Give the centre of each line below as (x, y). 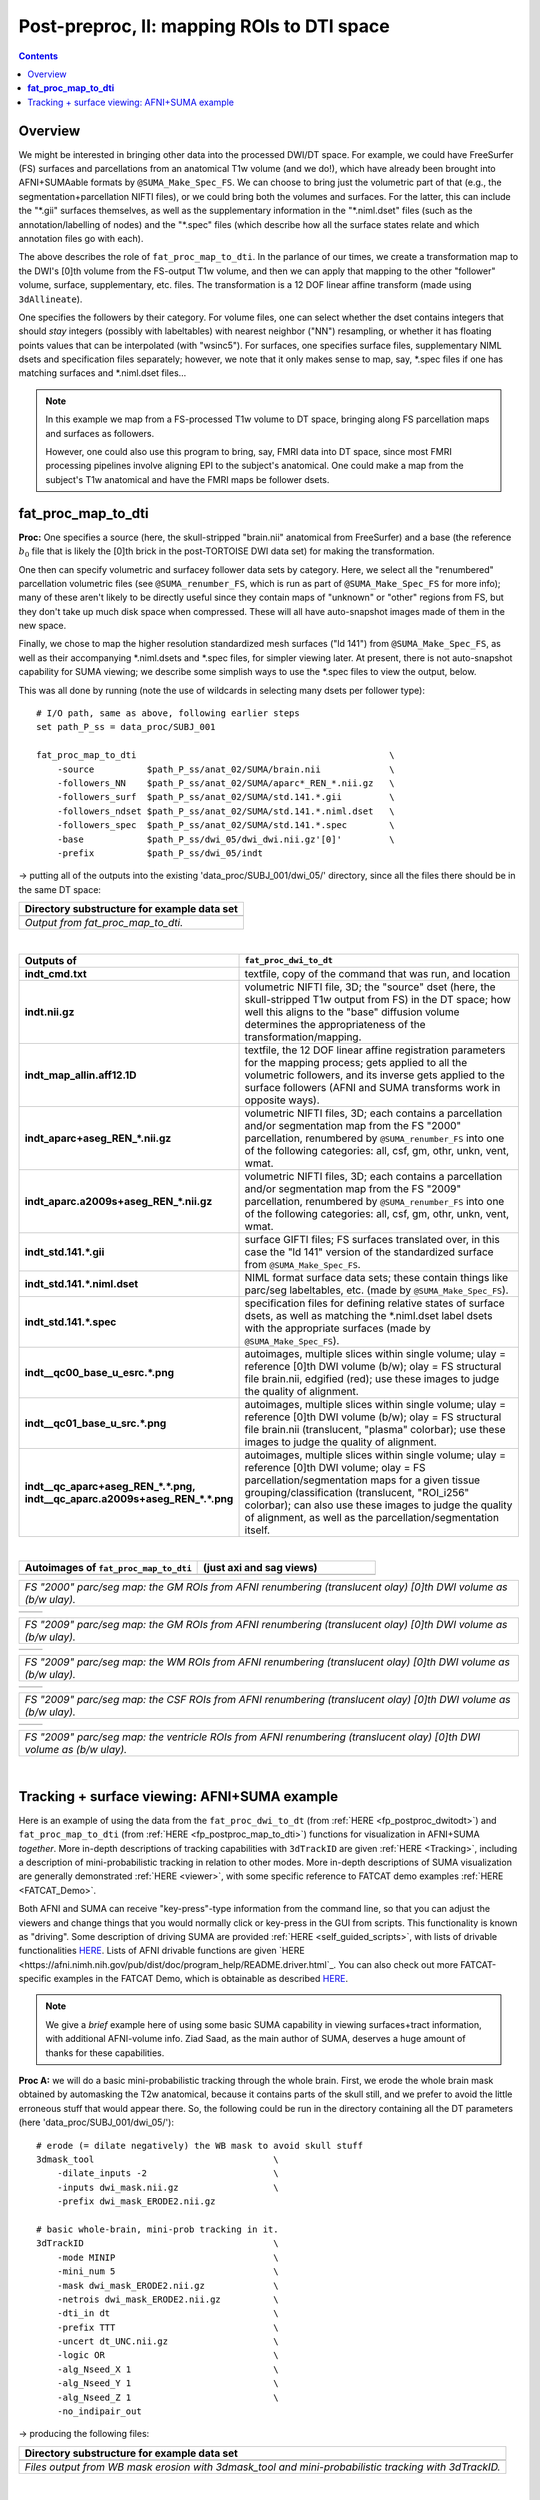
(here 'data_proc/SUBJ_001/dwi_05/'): (96, 2122)
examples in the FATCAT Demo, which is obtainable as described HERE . (201, 1979)
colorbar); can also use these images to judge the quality (378, 1505)
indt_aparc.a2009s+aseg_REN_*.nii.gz (118, 1201)
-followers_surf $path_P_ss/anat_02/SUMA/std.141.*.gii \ (225, 797)
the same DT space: (60, 889)
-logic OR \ (167, 2355)
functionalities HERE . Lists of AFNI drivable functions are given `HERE (161, 1951)
